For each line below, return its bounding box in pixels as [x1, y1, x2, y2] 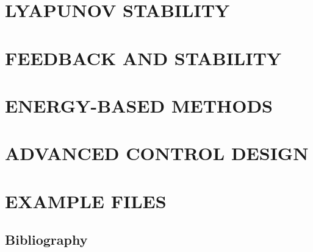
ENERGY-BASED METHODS [5, 93, 273, 117]
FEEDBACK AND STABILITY [5, 45, 282, 70]
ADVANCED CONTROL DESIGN [5, 141, 309, 166]
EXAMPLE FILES [5, 188, 167, 213]
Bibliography [5, 230, 88, 249]
